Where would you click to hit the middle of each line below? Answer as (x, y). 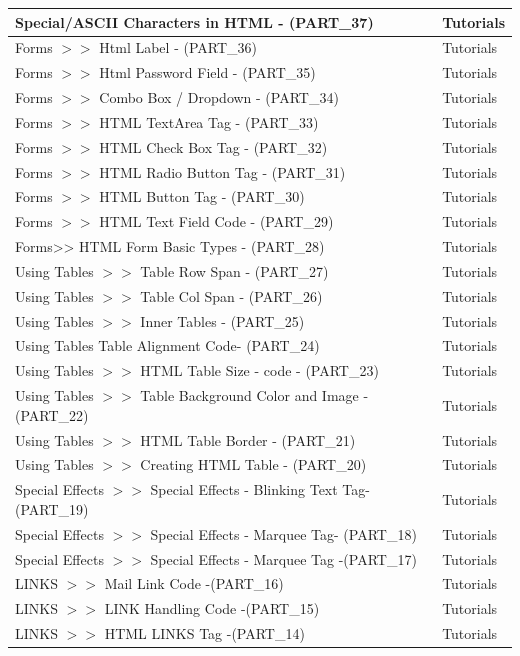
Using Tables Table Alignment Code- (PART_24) (167, 345)
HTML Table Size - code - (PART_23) (259, 370)
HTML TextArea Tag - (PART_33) (209, 121)
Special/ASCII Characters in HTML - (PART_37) (194, 21)
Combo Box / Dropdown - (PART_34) (219, 97)
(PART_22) (52, 414)
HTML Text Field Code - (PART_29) (216, 221)
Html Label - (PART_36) (178, 47)
